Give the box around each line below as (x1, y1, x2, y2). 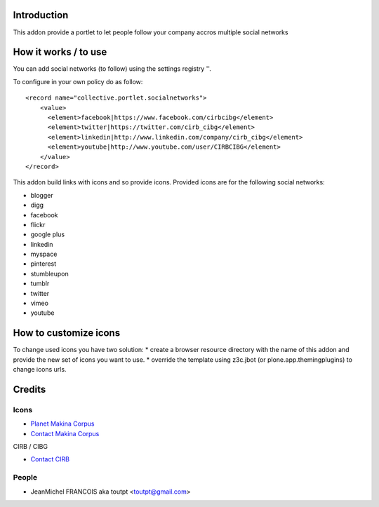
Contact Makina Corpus (30, 429, 100, 438)
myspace (30, 250, 58, 259)
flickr (30, 220, 46, 229)
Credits (13, 383, 46, 396)
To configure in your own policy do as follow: (13, 77, 143, 86)
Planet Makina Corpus (30, 419, 95, 428)
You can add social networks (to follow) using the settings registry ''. (13, 65, 212, 73)
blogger (30, 191, 53, 199)
